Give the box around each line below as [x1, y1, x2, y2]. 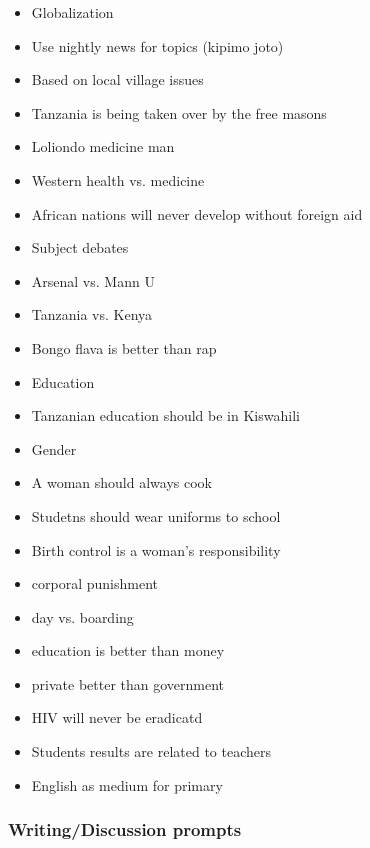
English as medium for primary [31, 774, 223, 795]
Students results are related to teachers [31, 741, 272, 762]
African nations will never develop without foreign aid [31, 203, 363, 224]
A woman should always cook [31, 472, 212, 493]
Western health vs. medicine [31, 169, 205, 190]
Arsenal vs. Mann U [31, 270, 155, 291]
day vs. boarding [31, 606, 134, 627]
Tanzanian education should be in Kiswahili [31, 405, 300, 426]
